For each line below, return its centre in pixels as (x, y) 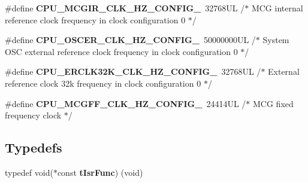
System (276, 40)
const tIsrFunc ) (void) (100, 172)
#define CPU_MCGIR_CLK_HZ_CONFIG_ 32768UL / (125, 8)
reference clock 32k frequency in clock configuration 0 (103, 83)
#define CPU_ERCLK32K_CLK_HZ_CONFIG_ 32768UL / (133, 71)
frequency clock (33, 115)
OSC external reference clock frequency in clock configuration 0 (121, 51)
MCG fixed (273, 103)
